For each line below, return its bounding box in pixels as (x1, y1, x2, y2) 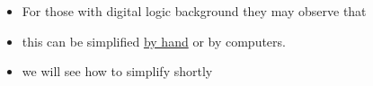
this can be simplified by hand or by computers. (22, 31, 286, 50)
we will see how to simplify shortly (22, 62, 213, 81)
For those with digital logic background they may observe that (22, 2, 367, 20)
